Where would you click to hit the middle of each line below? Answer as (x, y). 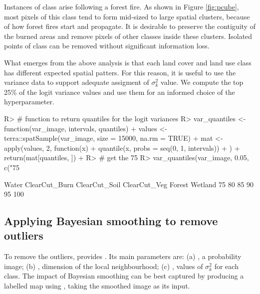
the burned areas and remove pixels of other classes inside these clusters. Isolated (128, 36)
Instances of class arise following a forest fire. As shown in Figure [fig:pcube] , (122, 6)
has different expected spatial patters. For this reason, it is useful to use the (120, 72)
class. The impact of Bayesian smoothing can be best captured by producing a (124, 276)
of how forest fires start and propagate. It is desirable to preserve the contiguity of (130, 26)
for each (226, 266)
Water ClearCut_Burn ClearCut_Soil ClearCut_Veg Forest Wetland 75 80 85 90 (129, 184)
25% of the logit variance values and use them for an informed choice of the (120, 92)
